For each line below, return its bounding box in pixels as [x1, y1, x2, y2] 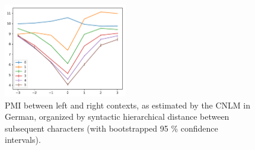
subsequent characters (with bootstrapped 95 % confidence [5, 122, 218, 134]
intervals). [5, 133, 41, 146]
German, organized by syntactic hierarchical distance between [5, 110, 230, 123]
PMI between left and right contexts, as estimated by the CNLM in [5, 98, 251, 111]
